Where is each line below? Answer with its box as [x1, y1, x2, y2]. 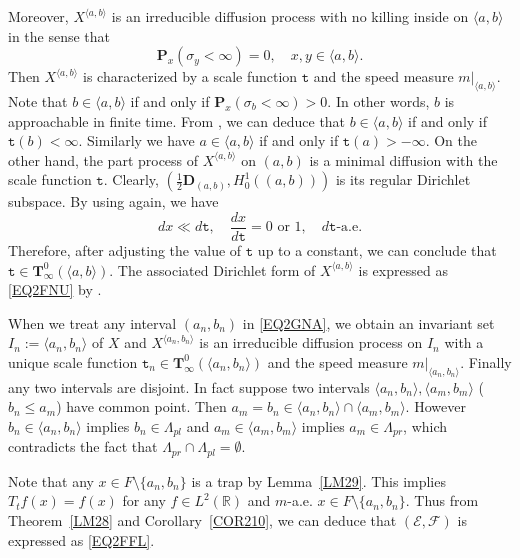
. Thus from [405, 490, 479, 511]
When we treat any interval [8, 312, 177, 333]
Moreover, [8, 6, 69, 26]
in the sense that [8, 25, 111, 46]
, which [403, 415, 448, 436]
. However [405, 396, 466, 417]
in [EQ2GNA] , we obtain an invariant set [242, 312, 495, 333]
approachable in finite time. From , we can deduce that [8, 110, 346, 131]
